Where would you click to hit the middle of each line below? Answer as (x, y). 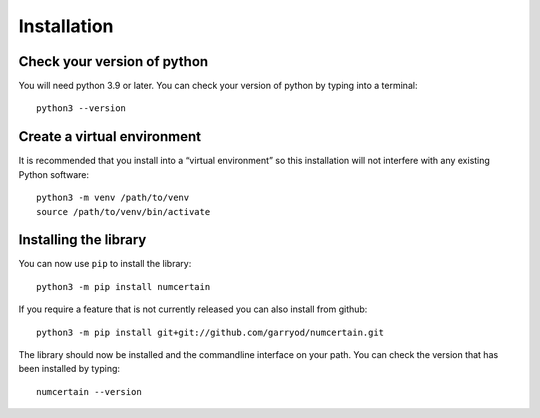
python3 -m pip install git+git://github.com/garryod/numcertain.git (210, 332)
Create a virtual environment (110, 136)
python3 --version (81, 108)
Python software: (54, 174)
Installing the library (82, 240)
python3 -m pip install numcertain (123, 286)
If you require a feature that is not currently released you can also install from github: (193, 309)
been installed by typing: (69, 369)
